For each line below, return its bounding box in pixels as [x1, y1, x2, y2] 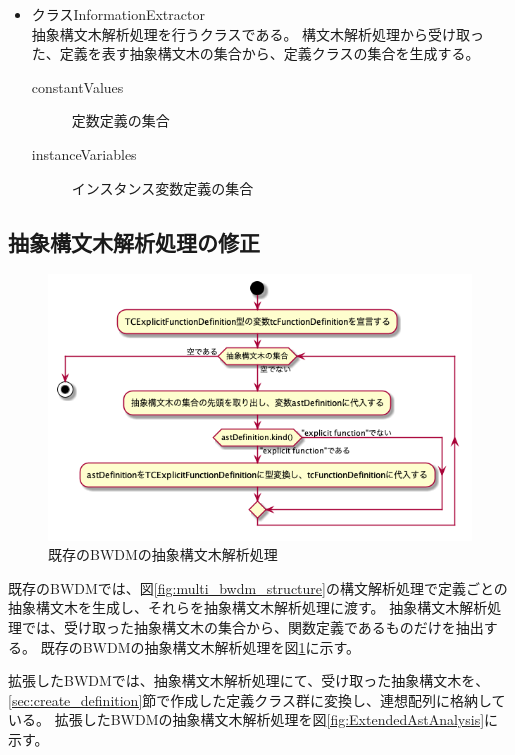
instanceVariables [31, 143, 137, 164]
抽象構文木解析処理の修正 [8, 226, 260, 257]
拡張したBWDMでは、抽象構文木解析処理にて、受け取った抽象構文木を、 [8, 670, 490, 691]
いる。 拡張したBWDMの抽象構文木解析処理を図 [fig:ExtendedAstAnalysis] [8, 709, 485, 730]
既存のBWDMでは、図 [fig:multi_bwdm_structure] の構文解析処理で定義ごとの [8, 577, 508, 598]
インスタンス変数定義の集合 [71, 177, 254, 198]
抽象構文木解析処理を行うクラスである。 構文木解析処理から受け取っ [31, 23, 485, 44]
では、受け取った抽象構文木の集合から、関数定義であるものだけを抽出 [21, 616, 484, 637]
